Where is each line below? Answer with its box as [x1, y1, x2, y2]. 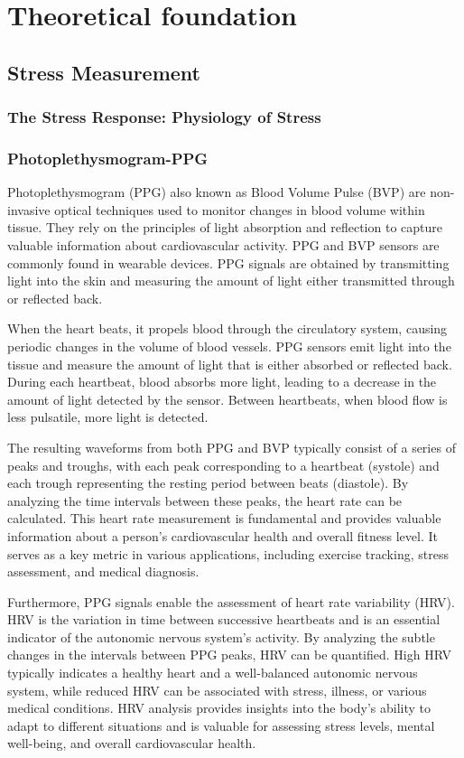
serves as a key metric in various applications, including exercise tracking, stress [7, 544, 449, 563]
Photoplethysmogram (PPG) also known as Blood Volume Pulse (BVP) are [7, 182, 426, 201]
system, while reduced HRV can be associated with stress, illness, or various [7, 680, 427, 699]
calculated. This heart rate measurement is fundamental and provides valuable [7, 509, 441, 528]
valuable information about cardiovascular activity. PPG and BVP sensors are [7, 236, 440, 254]
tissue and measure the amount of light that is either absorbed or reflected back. [7, 354, 452, 373]
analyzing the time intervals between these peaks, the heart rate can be [7, 491, 403, 510]
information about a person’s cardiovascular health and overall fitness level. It [7, 526, 438, 545]
